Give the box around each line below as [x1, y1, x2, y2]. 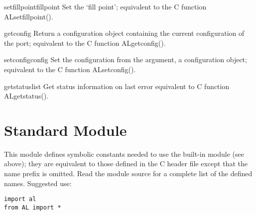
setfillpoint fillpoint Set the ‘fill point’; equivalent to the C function [4, 1, 207, 11]
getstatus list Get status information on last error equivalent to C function [4, 81, 230, 91]
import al [4, 196, 36, 203]
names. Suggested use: [4, 178, 72, 188]
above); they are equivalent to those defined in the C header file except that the [4, 158, 248, 169]
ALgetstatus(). [4, 91, 49, 101]
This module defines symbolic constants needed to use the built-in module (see [4, 148, 244, 159]
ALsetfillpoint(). [4, 11, 53, 21]
